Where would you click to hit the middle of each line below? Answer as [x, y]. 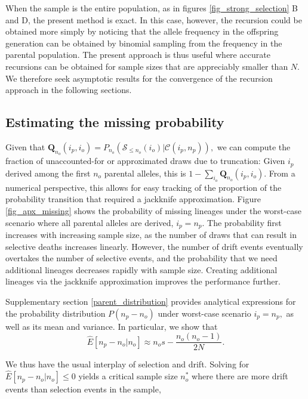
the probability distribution [56, 313]
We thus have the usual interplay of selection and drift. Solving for [127, 364]
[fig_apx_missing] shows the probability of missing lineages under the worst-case [153, 211]
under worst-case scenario [204, 313]
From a [282, 173]
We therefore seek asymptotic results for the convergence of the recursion [139, 78]
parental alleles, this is [145, 173]
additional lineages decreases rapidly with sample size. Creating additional [141, 269]
